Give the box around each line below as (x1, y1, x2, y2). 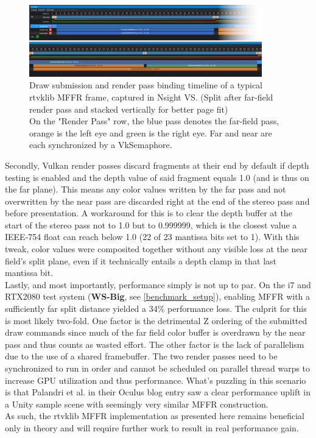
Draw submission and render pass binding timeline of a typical (29, 79, 262, 91)
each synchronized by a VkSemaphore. (29, 138, 172, 151)
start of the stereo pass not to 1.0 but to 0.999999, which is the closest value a (5, 218, 297, 231)
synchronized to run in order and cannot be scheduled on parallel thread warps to (5, 362, 311, 374)
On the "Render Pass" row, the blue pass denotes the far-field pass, (29, 115, 279, 127)
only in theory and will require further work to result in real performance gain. (5, 421, 299, 434)
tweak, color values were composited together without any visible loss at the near (5, 242, 308, 255)
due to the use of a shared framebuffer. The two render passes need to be (5, 350, 278, 362)
